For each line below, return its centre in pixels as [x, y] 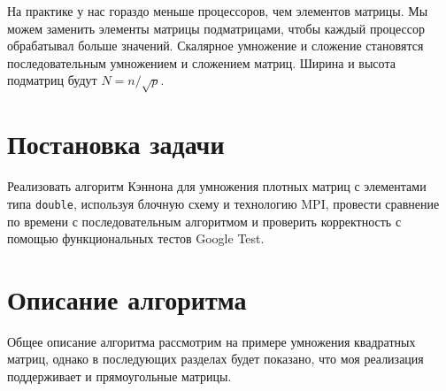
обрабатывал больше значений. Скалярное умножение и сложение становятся [215, 46]
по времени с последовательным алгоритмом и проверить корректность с [204, 221]
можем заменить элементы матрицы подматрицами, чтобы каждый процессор [216, 28]
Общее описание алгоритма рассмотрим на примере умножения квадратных [211, 341]
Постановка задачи [116, 144]
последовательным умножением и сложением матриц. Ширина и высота [201, 62]
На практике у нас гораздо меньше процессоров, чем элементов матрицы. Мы [218, 11]
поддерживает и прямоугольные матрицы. [119, 376]
